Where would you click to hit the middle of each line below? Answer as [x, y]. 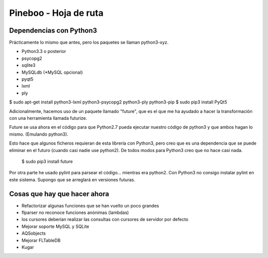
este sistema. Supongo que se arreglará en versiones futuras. [72, 180]
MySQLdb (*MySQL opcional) [52, 72]
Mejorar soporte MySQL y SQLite [55, 226]
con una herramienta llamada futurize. [48, 118]
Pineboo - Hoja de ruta [56, 13]
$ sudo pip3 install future [47, 161]
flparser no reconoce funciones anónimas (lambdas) [75, 212]
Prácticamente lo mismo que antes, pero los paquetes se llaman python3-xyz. [89, 43]
